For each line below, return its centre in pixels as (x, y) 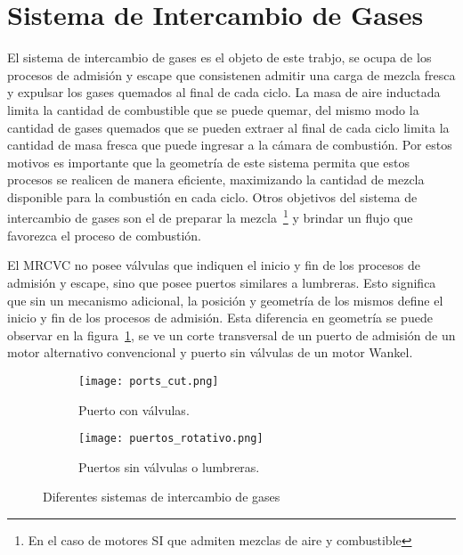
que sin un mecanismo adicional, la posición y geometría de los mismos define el (225, 300)
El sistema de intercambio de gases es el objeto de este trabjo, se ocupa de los (219, 57)
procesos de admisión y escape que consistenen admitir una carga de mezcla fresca (231, 74)
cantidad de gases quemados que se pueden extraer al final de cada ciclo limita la (228, 127)
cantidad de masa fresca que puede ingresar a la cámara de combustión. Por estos (230, 145)
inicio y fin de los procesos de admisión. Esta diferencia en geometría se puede (220, 318)
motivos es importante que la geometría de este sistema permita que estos (209, 162)
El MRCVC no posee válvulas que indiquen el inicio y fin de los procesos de (214, 265)
